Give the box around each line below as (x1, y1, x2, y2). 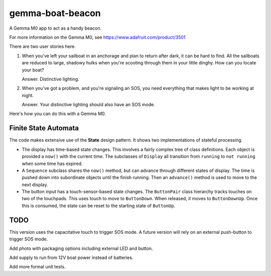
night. (22, 92, 34, 98)
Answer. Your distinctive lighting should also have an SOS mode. (22, 102, 155, 108)
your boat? (22, 67, 45, 73)
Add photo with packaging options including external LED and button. (9, 245, 153, 251)
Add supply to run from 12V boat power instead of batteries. (9, 254, 133, 260)
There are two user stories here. (9, 43, 76, 50)
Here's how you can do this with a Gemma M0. (9, 111, 106, 117)
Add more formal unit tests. (9, 264, 66, 270)
